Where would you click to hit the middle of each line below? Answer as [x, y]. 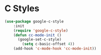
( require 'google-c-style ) [41, 30]
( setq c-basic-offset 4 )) [49, 44]
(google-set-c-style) [40, 39]
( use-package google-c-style [34, 21]
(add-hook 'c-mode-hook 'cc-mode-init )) [55, 49]
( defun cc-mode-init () [38, 35]
